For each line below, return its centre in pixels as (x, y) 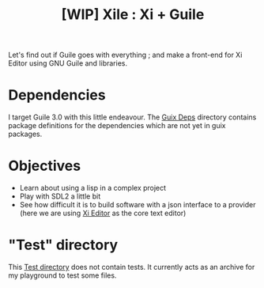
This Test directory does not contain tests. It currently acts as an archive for (132, 267)
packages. (25, 134)
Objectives (45, 166)
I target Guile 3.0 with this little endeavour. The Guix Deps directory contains (132, 117)
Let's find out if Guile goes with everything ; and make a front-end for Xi (125, 55)
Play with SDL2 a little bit (60, 196)
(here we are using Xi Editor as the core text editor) (103, 213)
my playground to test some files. (62, 275)
